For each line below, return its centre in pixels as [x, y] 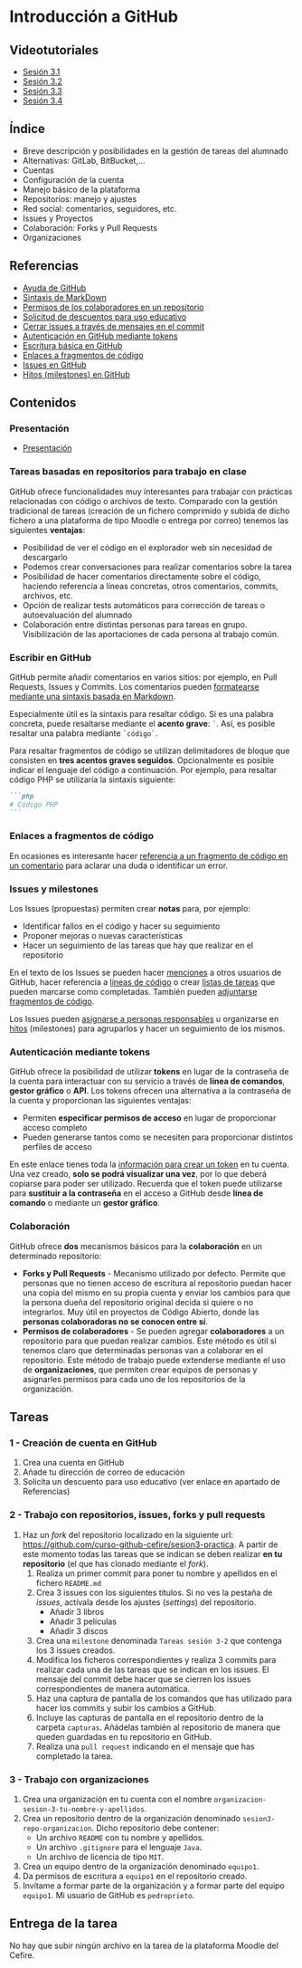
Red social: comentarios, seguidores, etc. [99, 208]
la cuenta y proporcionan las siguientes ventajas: [100, 1101]
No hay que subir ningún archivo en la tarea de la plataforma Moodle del [144, 1945]
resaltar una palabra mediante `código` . [84, 733]
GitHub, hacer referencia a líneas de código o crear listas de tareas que [142, 982]
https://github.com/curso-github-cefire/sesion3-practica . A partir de [150, 1544]
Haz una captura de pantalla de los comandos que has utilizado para [164, 1698]
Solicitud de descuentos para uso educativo [104, 316]
